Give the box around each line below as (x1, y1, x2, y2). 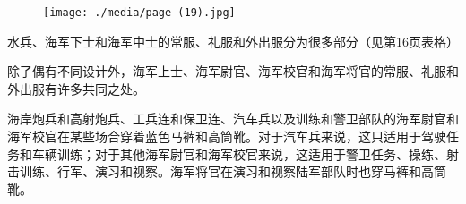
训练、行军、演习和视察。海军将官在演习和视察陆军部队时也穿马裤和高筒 (19, 162, 446, 181)
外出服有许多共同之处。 (7, 79, 145, 98)
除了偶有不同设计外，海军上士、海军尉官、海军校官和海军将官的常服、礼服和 (7, 62, 459, 81)
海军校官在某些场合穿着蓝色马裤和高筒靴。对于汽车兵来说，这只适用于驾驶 (7, 127, 446, 146)
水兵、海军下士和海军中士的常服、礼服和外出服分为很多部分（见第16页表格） (7, 31, 459, 50)
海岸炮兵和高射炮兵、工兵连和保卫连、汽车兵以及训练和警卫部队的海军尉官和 (7, 109, 459, 128)
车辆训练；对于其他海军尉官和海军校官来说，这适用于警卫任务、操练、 (31, 144, 446, 163)
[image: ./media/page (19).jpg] (43, 6, 236, 19)
